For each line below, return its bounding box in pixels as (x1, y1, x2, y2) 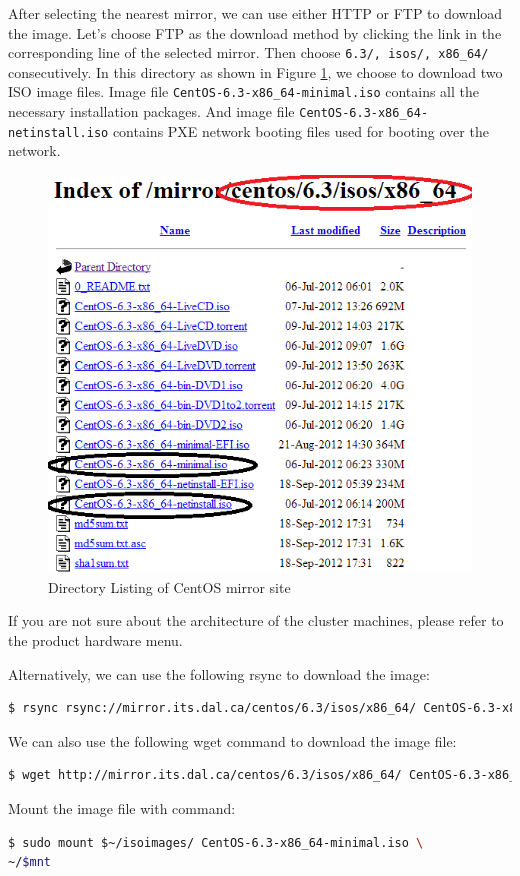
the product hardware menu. (8, 629, 183, 650)
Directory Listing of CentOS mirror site (48, 576, 291, 597)
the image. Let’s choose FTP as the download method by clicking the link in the (8, 22, 502, 43)
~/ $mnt (8, 855, 51, 870)
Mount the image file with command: (8, 797, 236, 818)
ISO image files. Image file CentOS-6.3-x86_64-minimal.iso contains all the (8, 81, 480, 102)
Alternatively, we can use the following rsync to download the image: (8, 663, 430, 684)
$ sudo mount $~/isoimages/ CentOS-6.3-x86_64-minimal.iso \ (8, 835, 424, 850)
